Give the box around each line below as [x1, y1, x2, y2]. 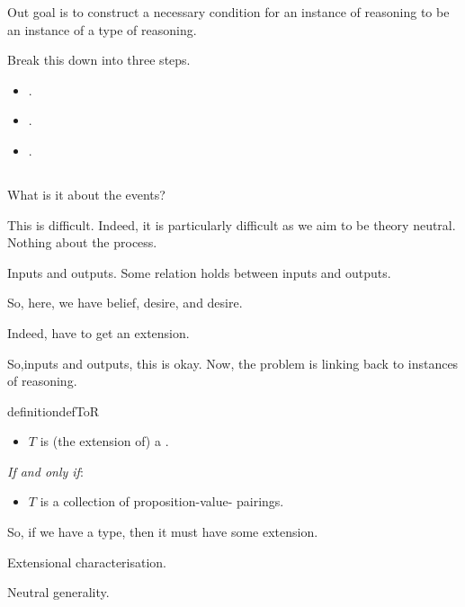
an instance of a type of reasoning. [7, 20, 197, 39]
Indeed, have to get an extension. [7, 323, 190, 342]
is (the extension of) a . [40, 432, 169, 451]
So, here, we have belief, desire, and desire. [7, 293, 243, 312]
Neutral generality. [7, 583, 110, 602]
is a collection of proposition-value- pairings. [40, 492, 284, 511]
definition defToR [7, 401, 100, 420]
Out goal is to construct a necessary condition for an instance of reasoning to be [7, 3, 450, 21]
